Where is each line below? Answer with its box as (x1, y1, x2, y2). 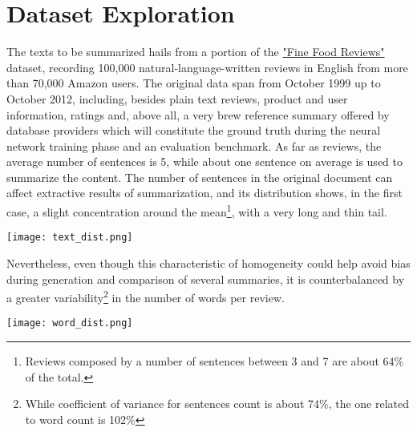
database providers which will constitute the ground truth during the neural (6, 122, 381, 139)
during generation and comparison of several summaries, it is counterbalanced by (6, 270, 405, 287)
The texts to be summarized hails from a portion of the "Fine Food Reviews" (6, 43, 385, 60)
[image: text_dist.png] (6, 232, 133, 244)
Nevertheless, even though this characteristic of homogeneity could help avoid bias (6, 254, 411, 271)
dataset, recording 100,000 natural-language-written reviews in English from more (6, 59, 408, 75)
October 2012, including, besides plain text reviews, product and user (6, 90, 348, 107)
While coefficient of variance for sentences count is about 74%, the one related (25, 395, 410, 412)
